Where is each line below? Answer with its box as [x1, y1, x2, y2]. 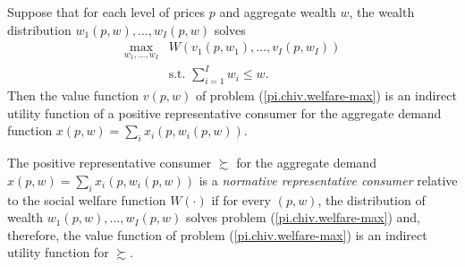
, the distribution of [317, 190, 426, 209]
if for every [211, 190, 271, 209]
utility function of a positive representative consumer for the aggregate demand [7, 103, 442, 122]
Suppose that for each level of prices [7, 3, 206, 21]
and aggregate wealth [219, 3, 336, 21]
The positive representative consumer [7, 153, 212, 172]
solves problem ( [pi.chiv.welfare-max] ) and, [185, 208, 420, 227]
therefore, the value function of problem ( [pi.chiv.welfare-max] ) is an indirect [7, 225, 427, 244]
